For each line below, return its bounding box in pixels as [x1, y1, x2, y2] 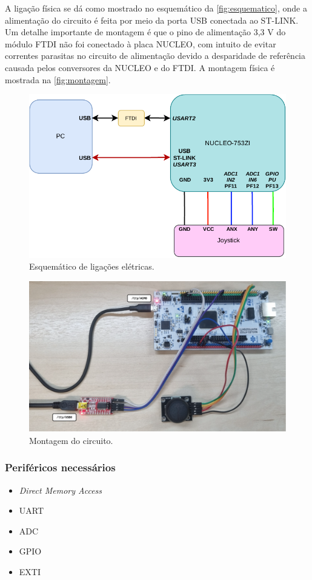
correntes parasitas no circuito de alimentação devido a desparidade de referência [5, 49, 306, 62]
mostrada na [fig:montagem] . [5, 73, 111, 86]
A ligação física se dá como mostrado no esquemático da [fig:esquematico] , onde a [5, 2, 307, 14]
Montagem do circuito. [29, 434, 113, 446]
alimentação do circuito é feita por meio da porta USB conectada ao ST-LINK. [5, 13, 299, 26]
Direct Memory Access [19, 483, 102, 496]
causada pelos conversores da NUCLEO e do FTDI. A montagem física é [5, 61, 275, 73]
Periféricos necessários [5, 460, 116, 475]
